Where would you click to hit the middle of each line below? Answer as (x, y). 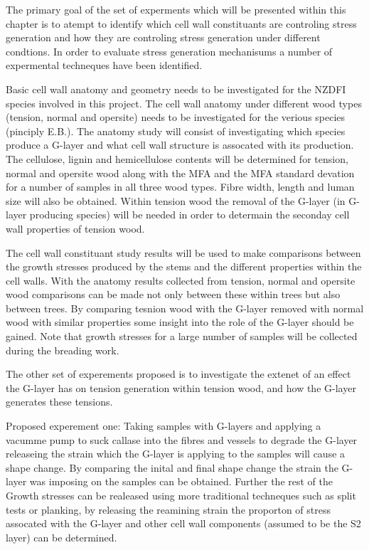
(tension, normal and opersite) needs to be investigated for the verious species (176, 117)
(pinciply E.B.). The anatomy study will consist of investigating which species (176, 131)
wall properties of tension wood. (75, 228)
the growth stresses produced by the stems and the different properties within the (184, 266)
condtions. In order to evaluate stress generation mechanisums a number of (169, 51)
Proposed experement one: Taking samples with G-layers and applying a (164, 426)
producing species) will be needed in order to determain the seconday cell (189, 215)
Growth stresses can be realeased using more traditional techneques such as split (181, 495)
